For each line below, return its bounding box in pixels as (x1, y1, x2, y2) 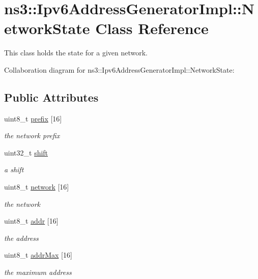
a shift (4, 164, 24, 175)
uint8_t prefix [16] (4, 113, 62, 123)
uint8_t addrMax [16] (4, 250, 72, 260)
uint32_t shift (4, 147, 48, 158)
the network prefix (4, 130, 60, 141)
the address (4, 232, 39, 243)
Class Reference (95, 18, 209, 39)
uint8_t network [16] (4, 181, 69, 192)
